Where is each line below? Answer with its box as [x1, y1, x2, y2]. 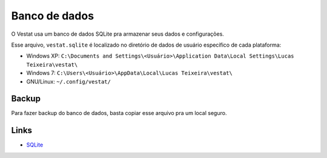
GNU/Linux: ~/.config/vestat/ [26, 77, 111, 85]
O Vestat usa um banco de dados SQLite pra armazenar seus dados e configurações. [11, 30, 224, 38]
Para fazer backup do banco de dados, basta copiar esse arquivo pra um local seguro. [11, 110, 227, 117]
